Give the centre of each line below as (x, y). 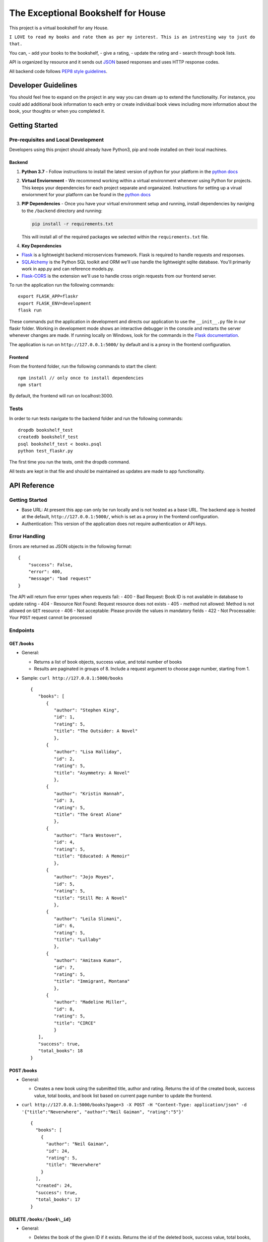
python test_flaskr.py (46, 451)
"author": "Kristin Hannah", (89, 793)
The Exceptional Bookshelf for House (87, 13)
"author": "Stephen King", (87, 710)
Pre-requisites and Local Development (57, 140)
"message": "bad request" (60, 579)
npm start (30, 385)
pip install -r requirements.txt (73, 224)
